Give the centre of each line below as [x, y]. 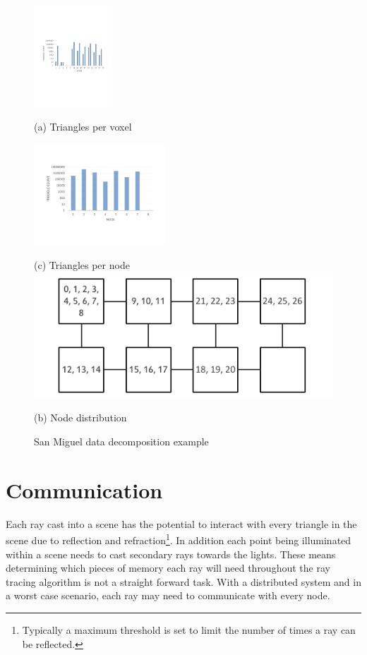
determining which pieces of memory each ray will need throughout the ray [168, 568]
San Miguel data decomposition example [121, 441]
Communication [84, 489]
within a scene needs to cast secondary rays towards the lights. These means [171, 554]
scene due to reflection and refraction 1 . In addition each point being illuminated [179, 539]
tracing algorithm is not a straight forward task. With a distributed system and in [183, 581]
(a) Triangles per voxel [83, 127]
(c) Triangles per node [82, 265]
